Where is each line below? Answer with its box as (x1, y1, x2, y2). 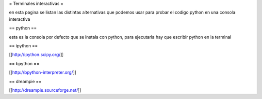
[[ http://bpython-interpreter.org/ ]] (9, 70, 77, 75)
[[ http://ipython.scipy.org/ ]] (9, 52, 64, 57)
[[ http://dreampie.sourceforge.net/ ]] (9, 87, 82, 93)
